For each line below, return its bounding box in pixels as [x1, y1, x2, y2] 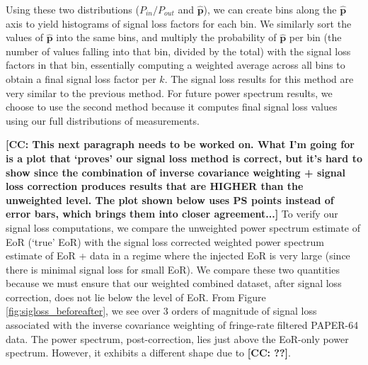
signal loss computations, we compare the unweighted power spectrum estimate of [6, 220, 361, 235]
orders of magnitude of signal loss [171, 303, 317, 318]
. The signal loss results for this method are [164, 71, 354, 86]
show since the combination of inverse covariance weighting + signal [6, 164, 345, 179]
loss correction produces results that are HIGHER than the [6, 179, 304, 193]
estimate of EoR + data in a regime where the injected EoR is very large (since [6, 248, 350, 263]
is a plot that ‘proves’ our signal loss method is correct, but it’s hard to [6, 150, 362, 165]
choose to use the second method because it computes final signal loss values [6, 99, 338, 114]
